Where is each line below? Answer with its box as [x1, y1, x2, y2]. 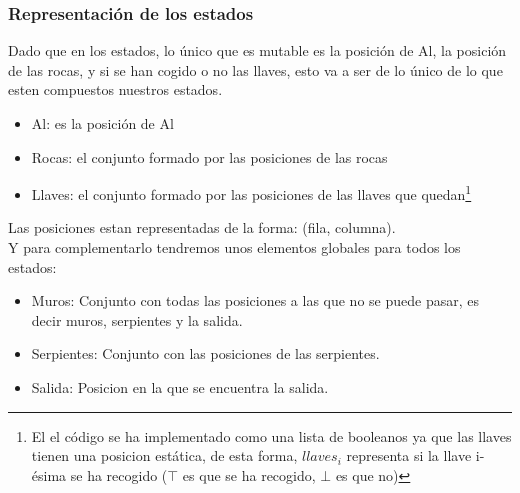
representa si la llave [346, 445, 472, 466]
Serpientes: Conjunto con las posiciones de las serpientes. [31, 343, 380, 364]
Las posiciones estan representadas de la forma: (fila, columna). [8, 217, 396, 238]
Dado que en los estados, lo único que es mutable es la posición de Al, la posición [8, 40, 507, 61]
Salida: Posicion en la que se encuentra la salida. [31, 377, 329, 397]
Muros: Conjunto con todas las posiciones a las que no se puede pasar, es [31, 290, 479, 311]
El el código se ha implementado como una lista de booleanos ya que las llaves [31, 425, 512, 446]
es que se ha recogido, [182, 464, 316, 485]
